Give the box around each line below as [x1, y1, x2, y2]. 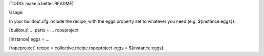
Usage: [9, 10, 24, 15]
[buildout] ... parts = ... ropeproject [9, 27, 79, 33]
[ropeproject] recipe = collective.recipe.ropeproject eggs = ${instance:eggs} [9, 45, 164, 51]
